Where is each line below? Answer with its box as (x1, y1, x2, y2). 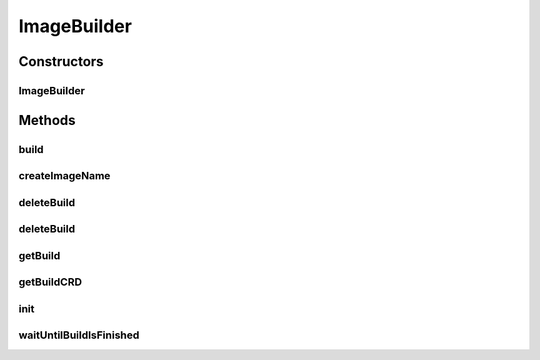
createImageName (18, 169, 111, 183)
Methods (18, 111, 76, 129)
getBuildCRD (18, 275, 82, 289)
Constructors (18, 53, 104, 70)
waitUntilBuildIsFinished (18, 328, 140, 342)
